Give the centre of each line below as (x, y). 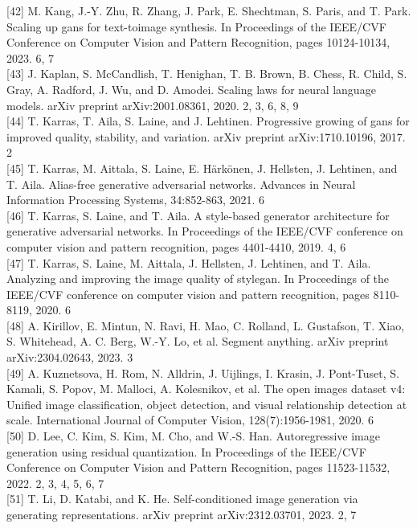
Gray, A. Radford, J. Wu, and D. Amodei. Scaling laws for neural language (191, 89)
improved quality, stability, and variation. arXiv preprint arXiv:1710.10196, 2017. (206, 136)
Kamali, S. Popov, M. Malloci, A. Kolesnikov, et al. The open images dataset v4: (206, 389)
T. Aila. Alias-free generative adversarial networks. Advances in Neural (181, 184)
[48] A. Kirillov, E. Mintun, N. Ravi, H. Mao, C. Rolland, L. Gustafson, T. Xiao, (206, 325)
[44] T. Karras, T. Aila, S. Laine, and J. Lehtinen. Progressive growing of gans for (208, 121)
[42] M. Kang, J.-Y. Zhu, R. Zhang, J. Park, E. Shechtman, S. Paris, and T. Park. (209, 10)
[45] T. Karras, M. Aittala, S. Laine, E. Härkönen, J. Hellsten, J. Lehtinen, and (202, 168)
